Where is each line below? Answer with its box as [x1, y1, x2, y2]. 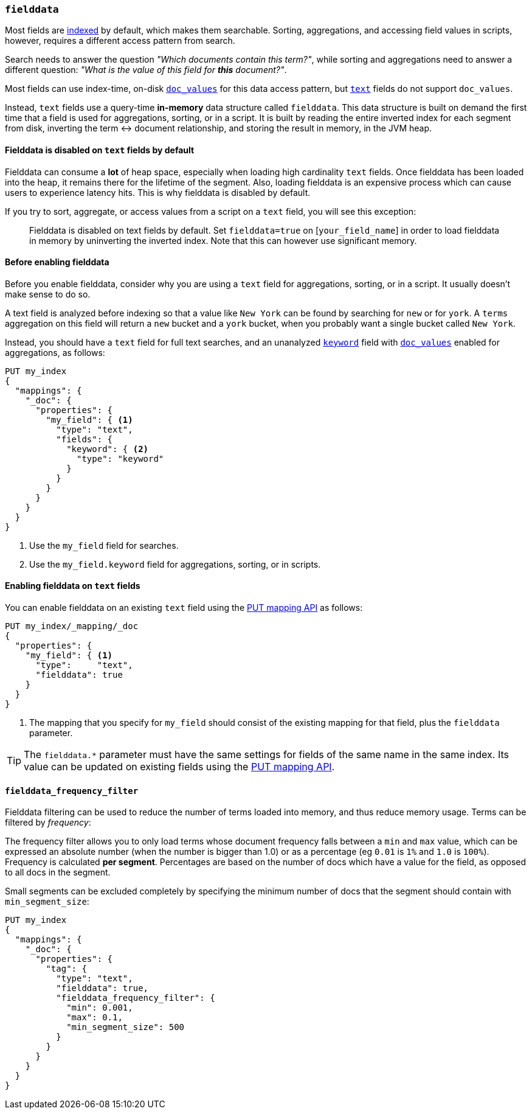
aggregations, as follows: [5, 347, 105, 358]
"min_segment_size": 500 [66, 1022, 185, 1032]
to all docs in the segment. [5, 867, 111, 878]
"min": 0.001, [66, 1003, 133, 1013]
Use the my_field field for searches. [29, 540, 179, 551]
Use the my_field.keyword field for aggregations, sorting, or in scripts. [29, 559, 321, 569]
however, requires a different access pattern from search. [5, 35, 235, 46]
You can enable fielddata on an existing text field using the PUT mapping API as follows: [5, 602, 363, 613]
